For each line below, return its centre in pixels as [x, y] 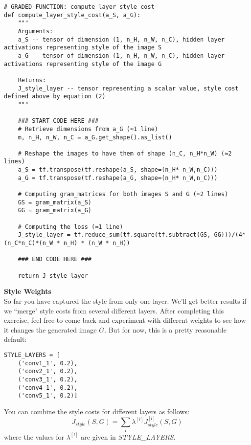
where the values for [34, 436]
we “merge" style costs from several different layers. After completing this [114, 310]
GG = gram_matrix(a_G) [55, 211]
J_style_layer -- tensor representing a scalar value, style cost [128, 88]
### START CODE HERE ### [58, 121]
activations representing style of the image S [83, 48]
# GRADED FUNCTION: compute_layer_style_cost [79, 7]
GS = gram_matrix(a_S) [55, 202]
